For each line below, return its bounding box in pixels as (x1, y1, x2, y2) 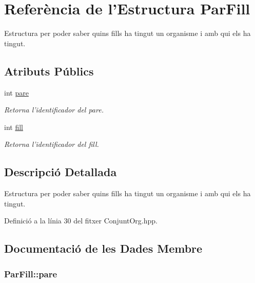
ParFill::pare (4, 267, 57, 280)
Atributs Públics (4, 63, 94, 79)
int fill (4, 121, 23, 132)
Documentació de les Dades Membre (4, 240, 203, 256)
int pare (4, 87, 29, 98)
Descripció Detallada (4, 164, 117, 180)
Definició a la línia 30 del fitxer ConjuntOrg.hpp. (4, 215, 158, 226)
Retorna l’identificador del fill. (4, 139, 99, 149)
